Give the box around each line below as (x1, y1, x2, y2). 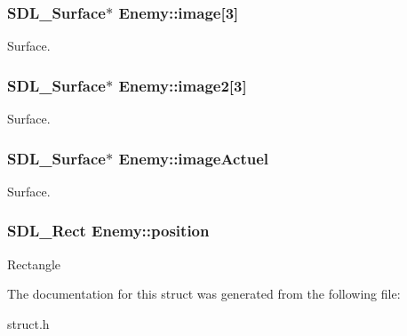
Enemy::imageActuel (118, 147, 269, 169)
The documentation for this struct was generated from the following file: (7, 284, 401, 303)
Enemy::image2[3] (118, 74, 247, 96)
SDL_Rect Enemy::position (7, 220, 210, 242)
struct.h (7, 314, 50, 332)
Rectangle (7, 254, 61, 273)
